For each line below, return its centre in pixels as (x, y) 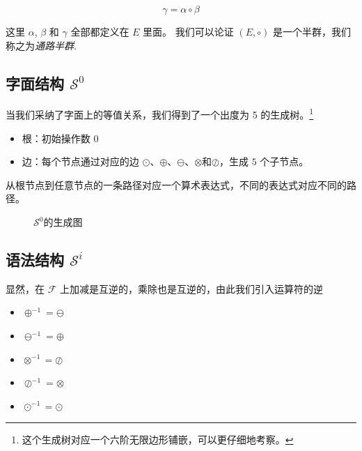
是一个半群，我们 (312, 31)
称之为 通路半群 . (41, 45)
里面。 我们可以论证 (188, 31)
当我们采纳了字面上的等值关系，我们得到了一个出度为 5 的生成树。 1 (160, 114)
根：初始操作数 (56, 138)
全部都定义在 (100, 31)
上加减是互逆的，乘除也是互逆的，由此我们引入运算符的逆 (191, 288)
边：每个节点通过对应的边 (80, 161)
